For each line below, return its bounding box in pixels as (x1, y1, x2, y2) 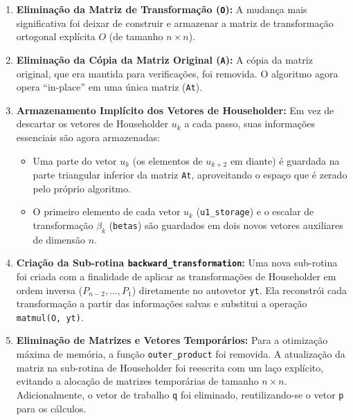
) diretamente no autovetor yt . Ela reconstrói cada (132, 282, 347, 297)
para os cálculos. (16, 401, 87, 415)
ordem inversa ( (16, 282, 83, 297)
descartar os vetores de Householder (16, 116, 169, 131)
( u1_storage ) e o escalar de (196, 204, 314, 219)
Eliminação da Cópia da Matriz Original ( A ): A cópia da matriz (16, 52, 313, 66)
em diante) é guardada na (230, 153, 340, 167)
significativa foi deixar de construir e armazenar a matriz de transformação (16, 15, 334, 30)
